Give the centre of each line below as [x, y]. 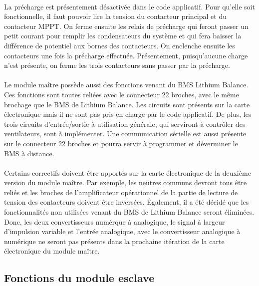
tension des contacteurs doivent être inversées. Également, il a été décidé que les [127, 202]
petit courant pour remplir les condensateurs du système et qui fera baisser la [123, 36]
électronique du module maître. [52, 251]
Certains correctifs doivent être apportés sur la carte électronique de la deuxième [128, 172]
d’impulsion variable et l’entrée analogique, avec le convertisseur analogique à [122, 231]
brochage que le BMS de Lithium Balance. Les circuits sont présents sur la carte [127, 104]
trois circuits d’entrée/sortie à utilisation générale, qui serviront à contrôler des [125, 124]
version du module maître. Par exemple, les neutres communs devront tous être [126, 182]
